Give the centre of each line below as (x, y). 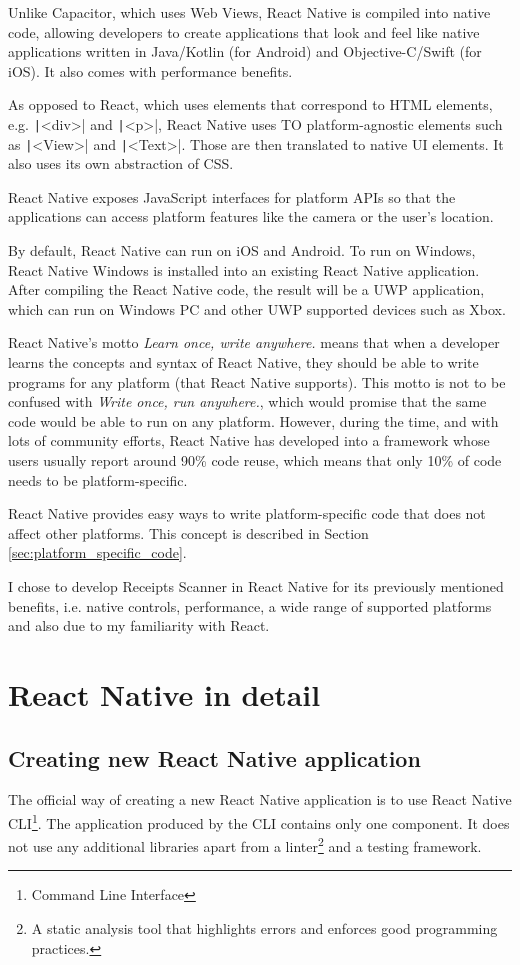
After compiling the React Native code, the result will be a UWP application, (246, 289)
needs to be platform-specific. (98, 479)
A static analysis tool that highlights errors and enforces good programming (264, 928)
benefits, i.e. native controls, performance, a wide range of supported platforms (250, 605)
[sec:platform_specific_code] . (97, 552)
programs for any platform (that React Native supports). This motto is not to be (257, 381)
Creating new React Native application (214, 757)
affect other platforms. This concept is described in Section (188, 532)
